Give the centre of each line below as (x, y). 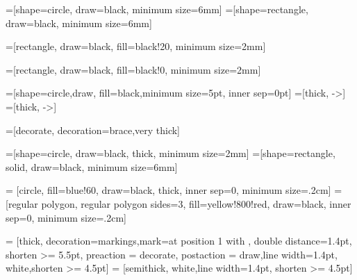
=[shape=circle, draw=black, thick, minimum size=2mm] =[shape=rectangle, (171, 153)
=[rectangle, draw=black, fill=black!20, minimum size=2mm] (136, 46)
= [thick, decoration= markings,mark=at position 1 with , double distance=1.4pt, (179, 241)
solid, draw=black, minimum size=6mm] (92, 166)
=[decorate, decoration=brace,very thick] (93, 130)
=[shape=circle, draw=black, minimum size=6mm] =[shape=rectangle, (157, 9)
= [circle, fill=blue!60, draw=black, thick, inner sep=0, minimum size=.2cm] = (174, 190)
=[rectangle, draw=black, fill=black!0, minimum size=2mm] (133, 69)
